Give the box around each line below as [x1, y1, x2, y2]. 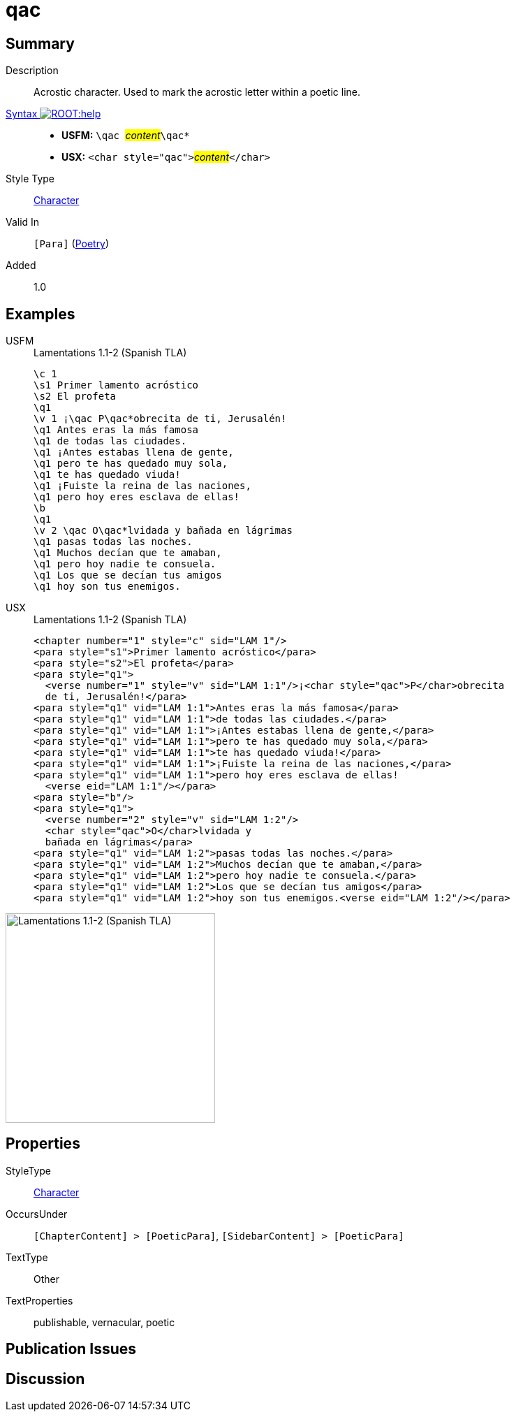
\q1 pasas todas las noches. [34, 536, 193, 548]
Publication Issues [6, 1340, 137, 1358]
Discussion [6, 1369, 85, 1388]
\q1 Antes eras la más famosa [34, 424, 199, 436]
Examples [6, 305, 75, 323]
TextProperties [6, 1294, 73, 1307]
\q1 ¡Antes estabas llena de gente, [34, 446, 234, 458]
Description [6, 64, 59, 77]
